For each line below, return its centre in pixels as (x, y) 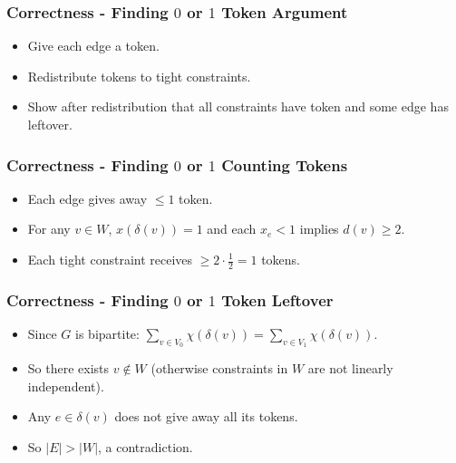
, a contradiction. (146, 447)
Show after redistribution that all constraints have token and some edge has (238, 106)
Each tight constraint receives (110, 259)
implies (319, 229)
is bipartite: (107, 334)
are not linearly (350, 368)
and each (232, 229)
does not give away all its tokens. (206, 416)
